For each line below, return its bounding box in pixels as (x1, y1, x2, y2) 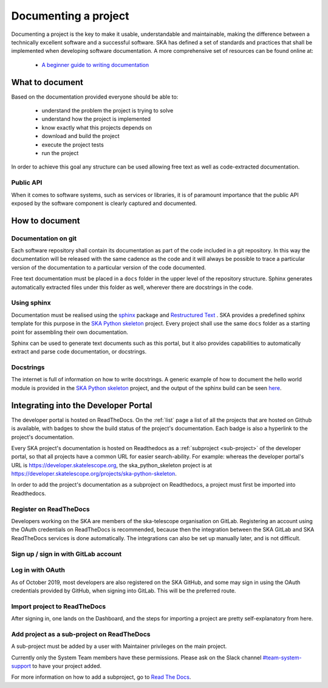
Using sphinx (11, 299, 51, 307)
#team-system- (262, 654, 302, 661)
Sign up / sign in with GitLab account (11, 549, 121, 558)
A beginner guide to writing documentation (41, 61, 149, 68)
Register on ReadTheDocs (11, 505, 91, 513)
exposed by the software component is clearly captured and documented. (11, 200, 197, 207)
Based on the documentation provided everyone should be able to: (11, 93, 179, 100)
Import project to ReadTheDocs (11, 602, 106, 611)
